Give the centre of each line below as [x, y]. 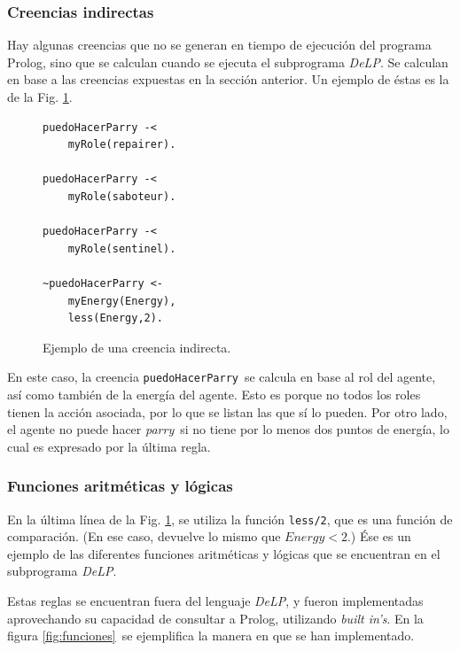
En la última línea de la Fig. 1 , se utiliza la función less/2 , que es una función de [230, 519]
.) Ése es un [379, 536]
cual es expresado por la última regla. [109, 446]
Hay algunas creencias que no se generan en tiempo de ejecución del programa [219, 45]
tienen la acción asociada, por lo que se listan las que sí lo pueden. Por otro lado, [227, 411]
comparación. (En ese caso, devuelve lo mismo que [144, 536]
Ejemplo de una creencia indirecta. [137, 347]
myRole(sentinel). [122, 248]
